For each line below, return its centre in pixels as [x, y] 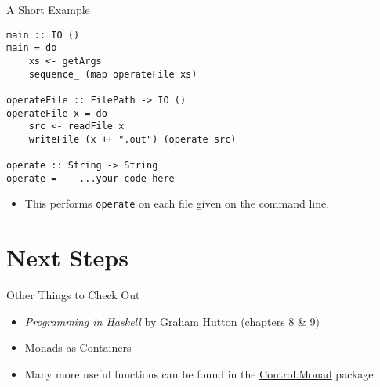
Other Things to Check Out [73, 295]
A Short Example [48, 9]
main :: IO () [43, 35]
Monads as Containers [78, 347]
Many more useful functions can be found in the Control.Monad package [199, 374]
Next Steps [67, 257]
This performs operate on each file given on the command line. [177, 203]
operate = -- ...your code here [90, 178]
